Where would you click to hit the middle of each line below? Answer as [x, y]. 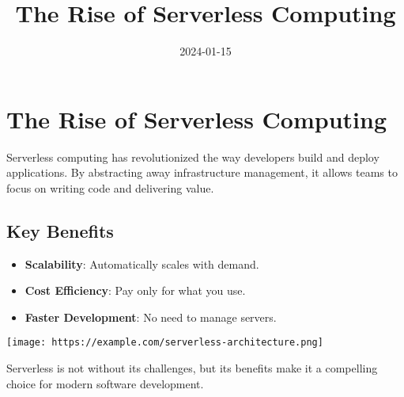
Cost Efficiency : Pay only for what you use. [135, 290]
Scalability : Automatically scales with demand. [142, 263]
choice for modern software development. [105, 383]
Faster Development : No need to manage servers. [151, 317]
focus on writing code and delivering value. [110, 187]
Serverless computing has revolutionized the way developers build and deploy [193, 157]
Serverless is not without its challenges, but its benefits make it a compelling [192, 368]
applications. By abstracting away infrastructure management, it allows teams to [202, 172]
